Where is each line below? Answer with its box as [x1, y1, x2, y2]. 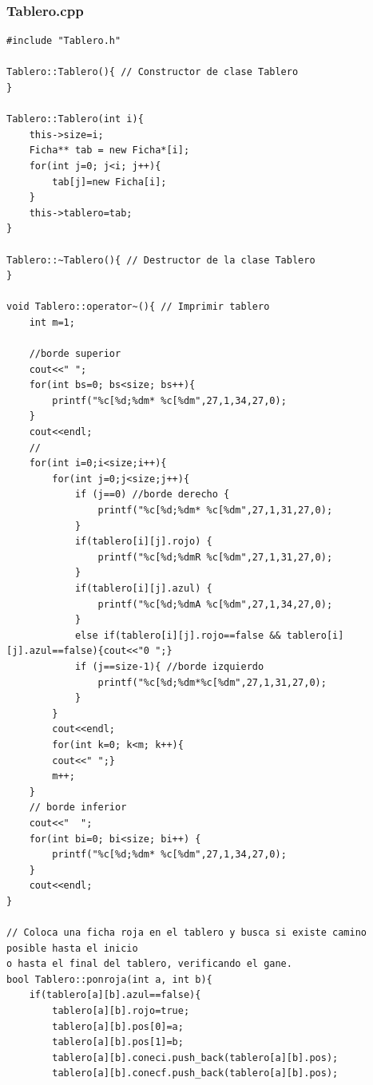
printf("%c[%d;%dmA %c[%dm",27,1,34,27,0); [97, 598, 333, 610]
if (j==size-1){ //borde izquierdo [74, 660, 264, 672]
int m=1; [29, 316, 75, 328]
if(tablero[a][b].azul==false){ [29, 989, 201, 1001]
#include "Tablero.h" [6, 35, 121, 47]
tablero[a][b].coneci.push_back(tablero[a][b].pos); [52, 1051, 339, 1063]
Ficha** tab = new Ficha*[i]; [29, 145, 190, 156]
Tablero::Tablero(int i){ [6, 113, 144, 125]
